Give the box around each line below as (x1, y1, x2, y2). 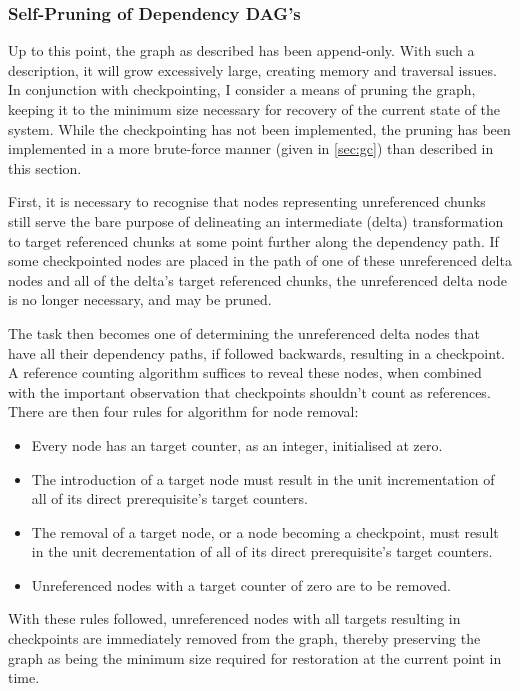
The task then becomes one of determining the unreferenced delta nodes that (8, 322, 481, 343)
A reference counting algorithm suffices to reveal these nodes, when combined (8, 362, 482, 383)
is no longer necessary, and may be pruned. (8, 289, 272, 310)
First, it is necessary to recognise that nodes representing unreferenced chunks (8, 191, 486, 212)
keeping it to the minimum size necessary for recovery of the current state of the (8, 99, 501, 119)
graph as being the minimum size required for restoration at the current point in (8, 647, 502, 668)
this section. (8, 157, 82, 178)
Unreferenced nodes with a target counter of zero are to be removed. (31, 574, 451, 595)
